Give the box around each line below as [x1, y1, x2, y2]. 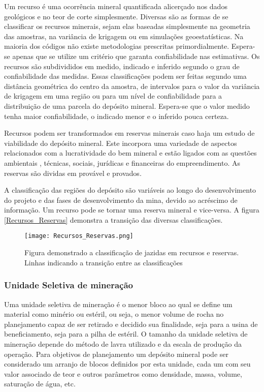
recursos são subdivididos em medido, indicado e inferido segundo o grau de [4, 61, 240, 71]
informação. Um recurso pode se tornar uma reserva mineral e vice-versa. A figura [4, 204, 259, 215]
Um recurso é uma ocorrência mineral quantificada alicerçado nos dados [4, 1, 227, 11]
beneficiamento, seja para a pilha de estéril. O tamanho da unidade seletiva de [4, 328, 248, 339]
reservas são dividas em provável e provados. [4, 167, 142, 178]
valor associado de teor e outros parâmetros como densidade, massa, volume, [4, 368, 242, 379]
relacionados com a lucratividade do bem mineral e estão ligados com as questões [4, 147, 257, 158]
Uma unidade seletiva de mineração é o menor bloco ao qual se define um [4, 298, 233, 309]
